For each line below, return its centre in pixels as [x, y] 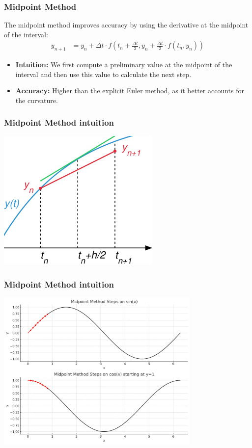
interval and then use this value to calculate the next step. [103, 74]
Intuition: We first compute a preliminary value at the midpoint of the [124, 65]
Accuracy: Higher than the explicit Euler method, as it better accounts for [130, 91]
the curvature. [37, 100]
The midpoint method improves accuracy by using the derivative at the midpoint [126, 25]
